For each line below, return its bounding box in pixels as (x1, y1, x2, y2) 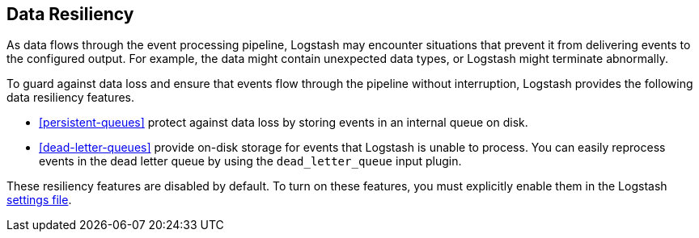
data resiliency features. (6, 90, 135, 105)
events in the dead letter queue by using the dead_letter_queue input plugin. (39, 154, 462, 169)
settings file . (6, 193, 72, 207)
